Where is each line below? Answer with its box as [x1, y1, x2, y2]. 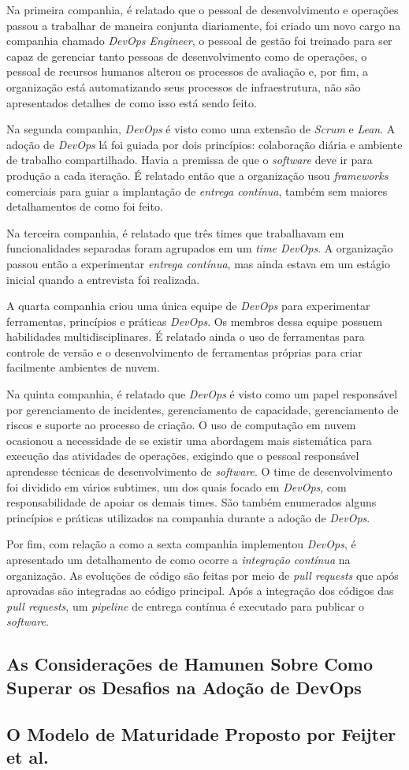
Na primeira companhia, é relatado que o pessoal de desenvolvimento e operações [6, 2, 399, 17]
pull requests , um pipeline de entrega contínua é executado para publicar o [6, 597, 365, 614]
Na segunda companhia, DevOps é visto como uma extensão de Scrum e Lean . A [6, 121, 396, 137]
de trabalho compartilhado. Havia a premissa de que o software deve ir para [6, 151, 373, 168]
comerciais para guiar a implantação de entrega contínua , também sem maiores [6, 182, 388, 199]
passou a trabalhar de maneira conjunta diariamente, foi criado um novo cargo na [6, 17, 401, 33]
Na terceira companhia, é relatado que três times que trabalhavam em [6, 224, 344, 241]
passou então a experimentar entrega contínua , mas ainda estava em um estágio [6, 255, 390, 271]
